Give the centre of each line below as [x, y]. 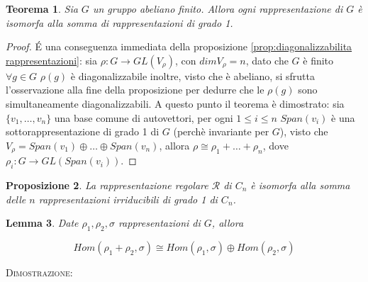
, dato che [267, 60]
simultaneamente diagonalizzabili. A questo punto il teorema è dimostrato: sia [175, 103]
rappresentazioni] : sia [51, 60]
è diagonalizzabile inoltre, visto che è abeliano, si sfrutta [193, 75]
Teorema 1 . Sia [42, 9]
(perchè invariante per [221, 131]
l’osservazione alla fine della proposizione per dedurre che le [135, 90]
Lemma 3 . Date [42, 223]
